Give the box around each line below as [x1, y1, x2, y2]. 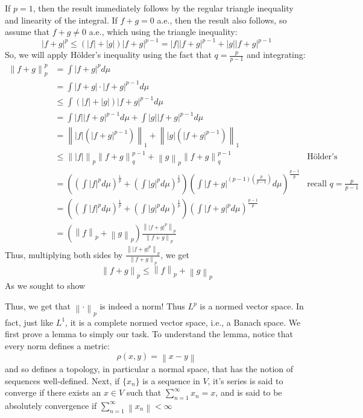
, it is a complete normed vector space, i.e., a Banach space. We [65, 315, 301, 328]
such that [126, 386, 162, 399]
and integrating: [246, 48, 306, 61]
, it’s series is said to [207, 374, 283, 387]
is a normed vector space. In [200, 300, 304, 312]
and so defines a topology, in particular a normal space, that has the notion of [5, 362, 294, 375]
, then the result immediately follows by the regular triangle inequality [33, 2, 294, 14]
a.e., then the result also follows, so [157, 13, 287, 26]
